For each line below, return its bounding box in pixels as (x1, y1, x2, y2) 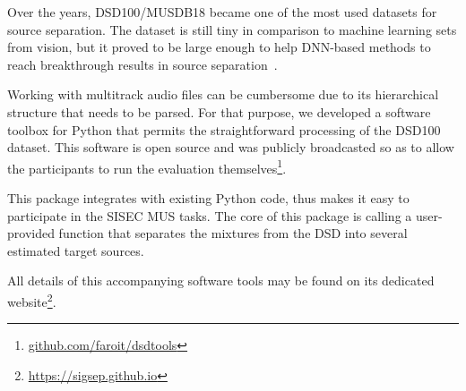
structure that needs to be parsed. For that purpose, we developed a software (7, 102, 431, 121)
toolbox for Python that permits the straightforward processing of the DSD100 (7, 120, 441, 139)
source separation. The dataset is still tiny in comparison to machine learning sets (7, 20, 457, 38)
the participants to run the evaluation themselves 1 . (7, 156, 287, 177)
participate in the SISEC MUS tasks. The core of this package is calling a (7, 206, 412, 225)
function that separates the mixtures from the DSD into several (58, 224, 408, 242)
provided (7, 224, 55, 242)
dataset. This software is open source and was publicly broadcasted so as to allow (7, 138, 454, 157)
